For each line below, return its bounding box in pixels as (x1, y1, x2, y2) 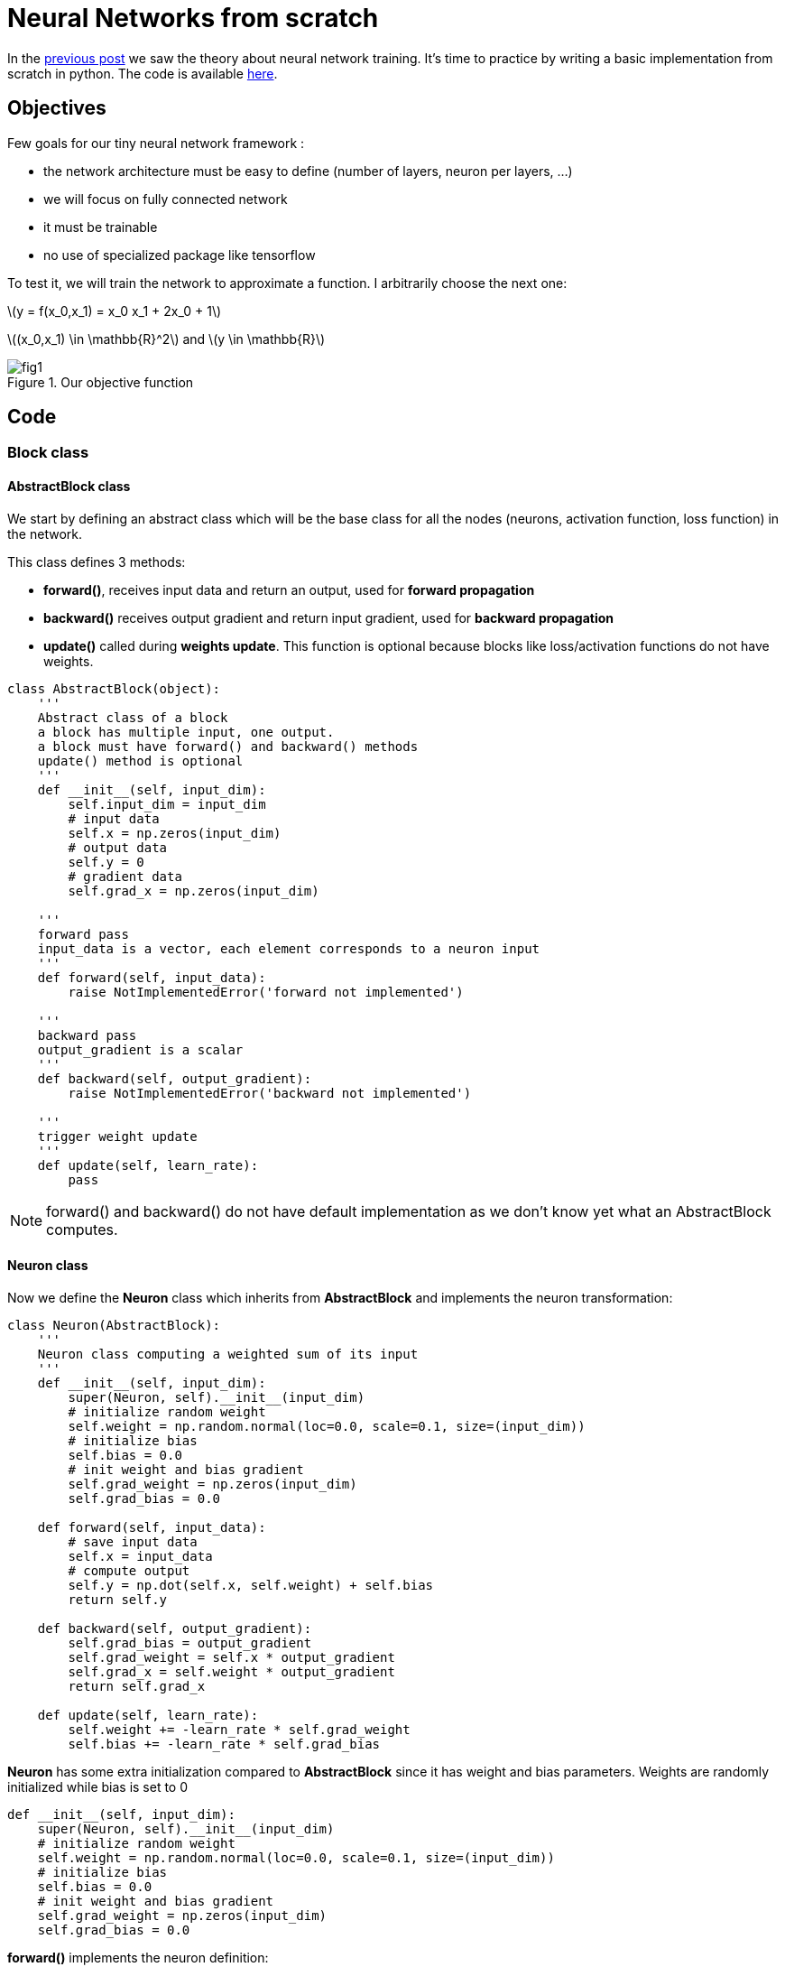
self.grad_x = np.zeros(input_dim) (68, 883, 319, 898)
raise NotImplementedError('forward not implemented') (68, 984, 464, 999)
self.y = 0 (68, 854, 144, 869)
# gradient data (68, 868, 182, 884)
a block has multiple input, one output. (37, 724, 335, 739)
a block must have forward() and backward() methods (37, 738, 419, 754)
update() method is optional (37, 753, 244, 768)
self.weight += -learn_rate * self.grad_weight (68, 1721, 411, 1737)
